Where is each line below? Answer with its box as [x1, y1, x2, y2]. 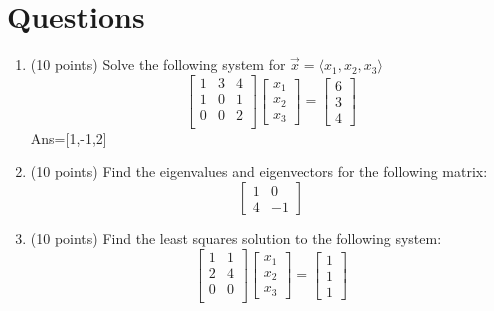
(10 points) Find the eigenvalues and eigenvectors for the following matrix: [30, 161, 488, 182]
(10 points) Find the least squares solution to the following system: [30, 228, 442, 249]
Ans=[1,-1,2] [30, 127, 107, 148]
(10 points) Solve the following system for [30, 54, 286, 75]
